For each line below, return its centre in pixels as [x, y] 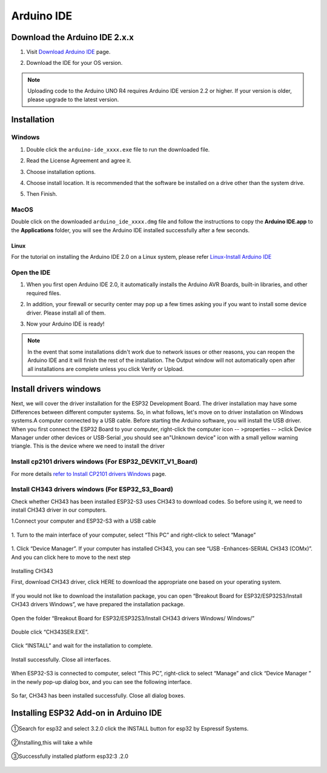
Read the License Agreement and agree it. [79, 161]
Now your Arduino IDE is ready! [65, 324]
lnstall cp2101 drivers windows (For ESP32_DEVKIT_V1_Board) [104, 462]
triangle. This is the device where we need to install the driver [88, 446]
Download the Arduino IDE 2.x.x [73, 37]
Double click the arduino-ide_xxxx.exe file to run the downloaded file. [118, 149]
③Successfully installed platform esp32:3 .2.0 [70, 756]
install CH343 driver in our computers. [59, 510]
